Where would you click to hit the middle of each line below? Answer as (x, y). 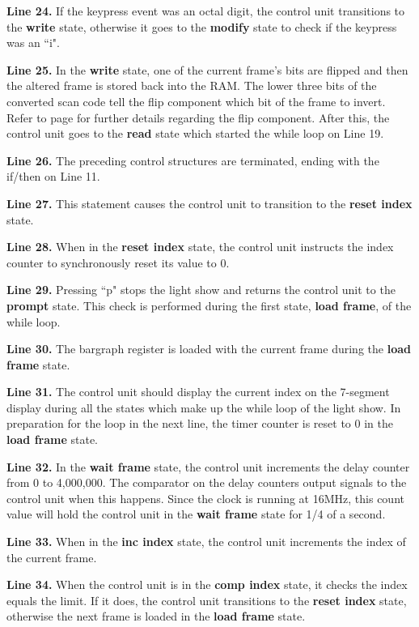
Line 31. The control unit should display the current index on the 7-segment (198, 392)
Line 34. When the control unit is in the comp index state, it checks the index (207, 584)
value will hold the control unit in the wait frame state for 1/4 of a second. (196, 514)
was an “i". (33, 43)
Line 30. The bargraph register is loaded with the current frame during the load (209, 349)
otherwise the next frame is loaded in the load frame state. (156, 616)
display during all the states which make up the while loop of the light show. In (204, 407)
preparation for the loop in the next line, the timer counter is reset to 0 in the (200, 423)
